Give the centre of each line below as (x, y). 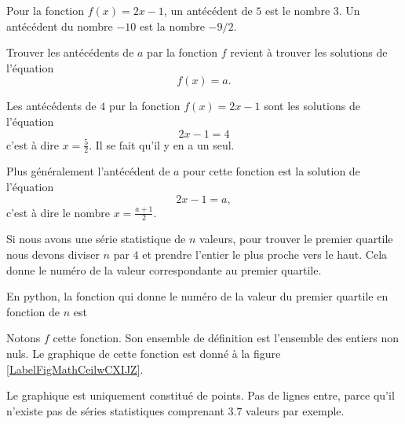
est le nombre (297, 10)
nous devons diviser (53, 254)
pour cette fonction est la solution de (272, 171)
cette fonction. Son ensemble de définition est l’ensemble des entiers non (226, 338)
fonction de (33, 311)
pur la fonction (144, 106)
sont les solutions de (312, 106)
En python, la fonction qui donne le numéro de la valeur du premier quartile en (197, 296)
